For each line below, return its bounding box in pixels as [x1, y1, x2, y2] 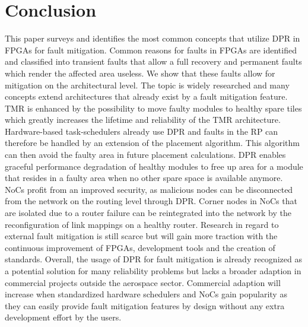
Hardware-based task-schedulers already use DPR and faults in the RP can [5, 125, 278, 137]
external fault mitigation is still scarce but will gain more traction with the [5, 230, 278, 242]
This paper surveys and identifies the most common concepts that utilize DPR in [5, 32, 300, 45]
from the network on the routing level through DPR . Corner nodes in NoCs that [5, 195, 297, 207]
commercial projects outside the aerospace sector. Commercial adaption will [5, 276, 281, 288]
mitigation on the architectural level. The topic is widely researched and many [5, 78, 290, 91]
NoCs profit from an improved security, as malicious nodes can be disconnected [5, 183, 293, 195]
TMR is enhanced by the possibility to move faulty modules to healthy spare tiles [5, 101, 302, 114]
